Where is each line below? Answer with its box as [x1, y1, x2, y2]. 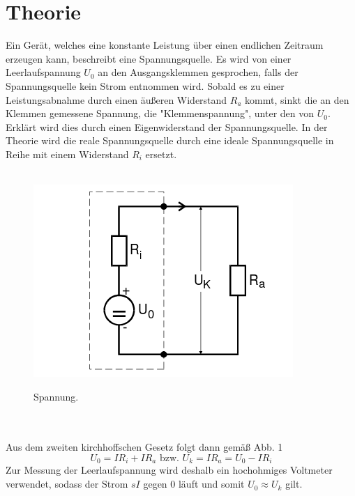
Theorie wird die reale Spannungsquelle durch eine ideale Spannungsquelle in [6, 133, 334, 148]
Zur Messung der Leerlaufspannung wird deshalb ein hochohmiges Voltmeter [6, 463, 333, 477]
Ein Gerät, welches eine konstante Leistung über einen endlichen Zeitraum [6, 38, 324, 52]
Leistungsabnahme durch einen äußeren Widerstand [6, 92, 227, 107]
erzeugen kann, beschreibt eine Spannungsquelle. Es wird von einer [6, 51, 292, 65]
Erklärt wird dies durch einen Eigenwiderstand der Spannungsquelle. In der [6, 119, 328, 134]
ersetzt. [145, 146, 177, 161]
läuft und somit [178, 476, 245, 491]
